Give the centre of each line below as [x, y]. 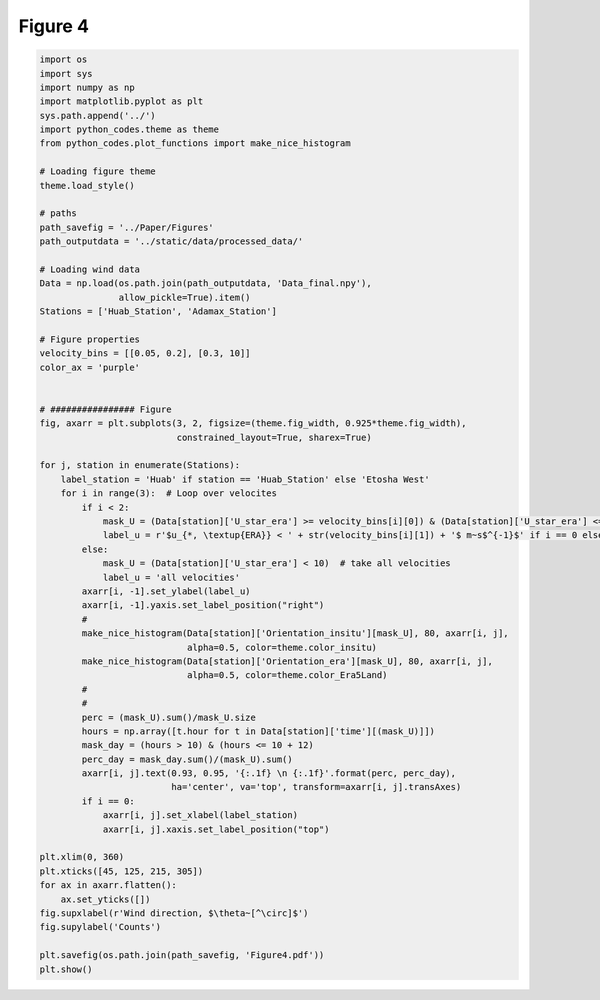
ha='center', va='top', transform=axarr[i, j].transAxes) [316, 787]
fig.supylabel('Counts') [100, 927]
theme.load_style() [87, 185]
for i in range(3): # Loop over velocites [168, 493]
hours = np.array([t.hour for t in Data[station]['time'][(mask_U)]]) [258, 731]
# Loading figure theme [98, 171]
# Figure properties [89, 339]
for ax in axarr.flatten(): [108, 885]
